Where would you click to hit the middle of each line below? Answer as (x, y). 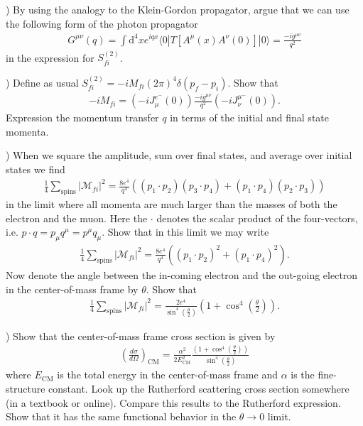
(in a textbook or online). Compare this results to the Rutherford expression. (173, 402)
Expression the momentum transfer (82, 118)
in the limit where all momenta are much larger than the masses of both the (172, 203)
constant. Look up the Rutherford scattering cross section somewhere (199, 389)
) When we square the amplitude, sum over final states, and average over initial (179, 155)
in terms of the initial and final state (249, 118)
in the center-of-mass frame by (72, 289)
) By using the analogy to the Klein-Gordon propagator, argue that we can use (178, 9)
